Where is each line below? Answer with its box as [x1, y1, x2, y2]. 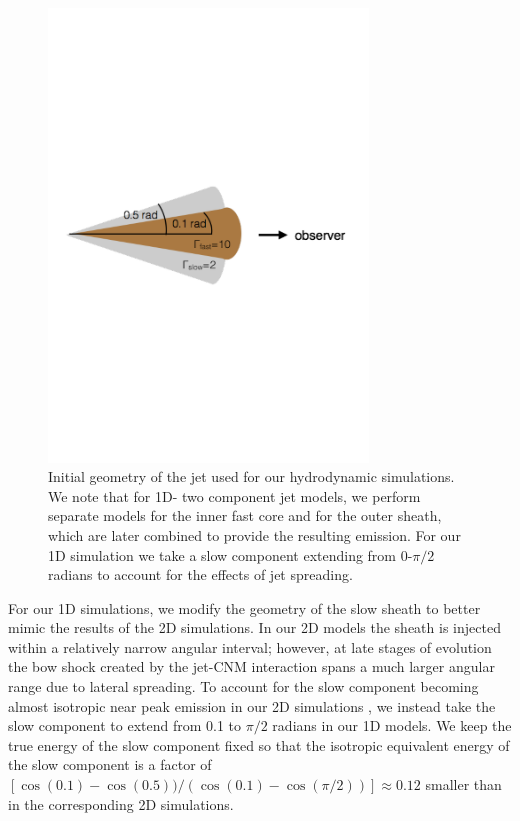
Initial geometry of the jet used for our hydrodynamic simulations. [48, 466, 455, 487]
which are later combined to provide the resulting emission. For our [48, 524, 461, 545]
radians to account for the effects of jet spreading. [48, 564, 353, 585]
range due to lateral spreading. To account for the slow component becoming [8, 676, 479, 697]
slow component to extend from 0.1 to [8, 715, 242, 736]
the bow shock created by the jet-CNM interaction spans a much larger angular [8, 656, 495, 677]
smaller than [425, 774, 502, 795]
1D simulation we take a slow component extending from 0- [48, 544, 413, 565]
